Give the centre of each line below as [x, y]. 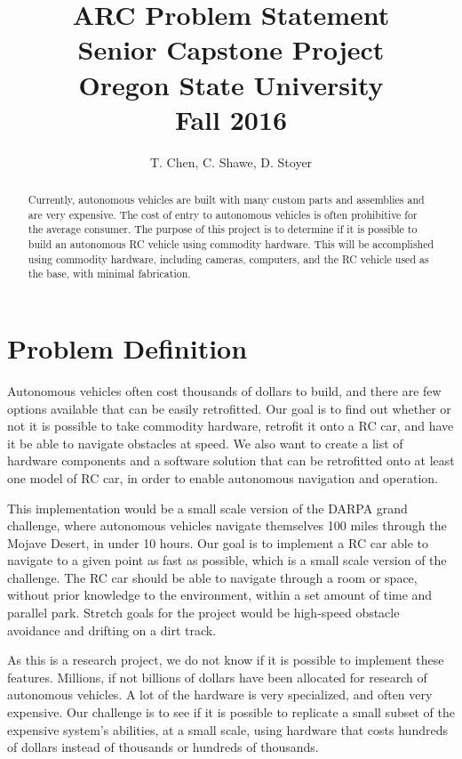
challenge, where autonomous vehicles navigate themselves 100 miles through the [227, 525]
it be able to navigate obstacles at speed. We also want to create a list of [205, 443]
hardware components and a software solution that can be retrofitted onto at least [231, 460]
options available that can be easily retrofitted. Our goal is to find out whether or [229, 408]
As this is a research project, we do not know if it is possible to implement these [226, 660]
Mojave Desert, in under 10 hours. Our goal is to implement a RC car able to [218, 542]
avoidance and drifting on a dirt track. [112, 630]
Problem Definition [127, 348]
